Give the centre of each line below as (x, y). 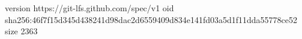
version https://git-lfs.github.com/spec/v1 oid (89, 8)
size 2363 (21, 31)
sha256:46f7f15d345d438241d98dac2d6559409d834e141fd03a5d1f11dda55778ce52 (151, 19)
